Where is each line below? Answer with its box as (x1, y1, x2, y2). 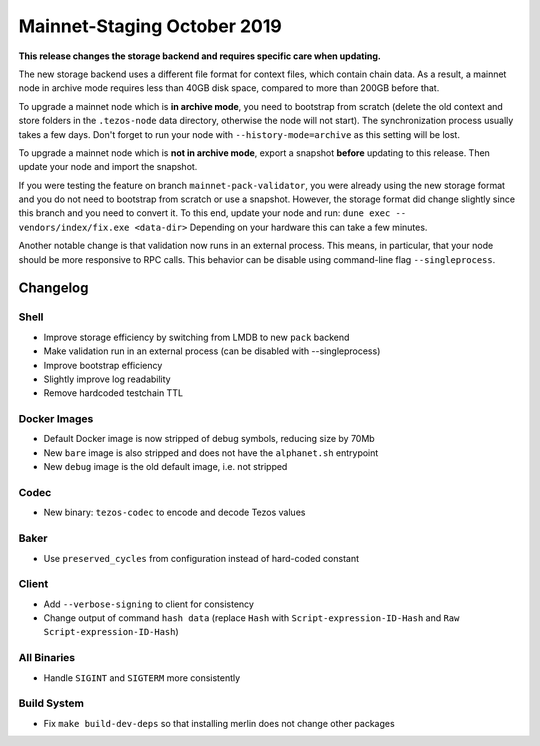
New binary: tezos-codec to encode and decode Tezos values (43, 506, 306, 519)
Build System (18, 696, 85, 710)
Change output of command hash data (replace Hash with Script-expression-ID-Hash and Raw (43, 612, 460, 624)
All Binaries (18, 651, 75, 665)
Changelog (18, 280, 89, 297)
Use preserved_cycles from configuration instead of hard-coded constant (43, 552, 360, 564)
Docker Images (18, 412, 94, 426)
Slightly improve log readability (43, 373, 171, 385)
